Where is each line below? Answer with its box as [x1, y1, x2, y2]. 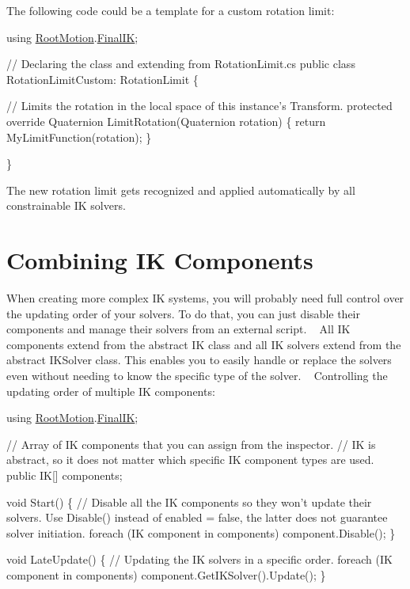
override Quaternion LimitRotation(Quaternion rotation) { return [6, 112, 326, 129]
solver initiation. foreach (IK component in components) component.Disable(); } [6, 524, 396, 541]
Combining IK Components [6, 244, 313, 276]
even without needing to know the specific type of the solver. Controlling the [6, 367, 388, 384]
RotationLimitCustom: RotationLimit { [6, 70, 199, 87]
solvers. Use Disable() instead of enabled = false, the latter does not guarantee [6, 509, 388, 526]
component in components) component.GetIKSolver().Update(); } [6, 566, 326, 583]
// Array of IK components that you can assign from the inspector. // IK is [6, 435, 376, 452]
